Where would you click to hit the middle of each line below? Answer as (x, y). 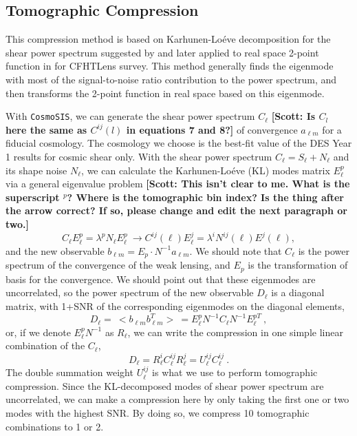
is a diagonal (298, 292)
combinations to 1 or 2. (55, 426)
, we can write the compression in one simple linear (235, 332)
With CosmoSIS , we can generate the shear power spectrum (130, 116)
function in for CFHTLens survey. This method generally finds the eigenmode (170, 66)
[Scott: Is (293, 116)
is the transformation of (298, 265)
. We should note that (236, 250)
